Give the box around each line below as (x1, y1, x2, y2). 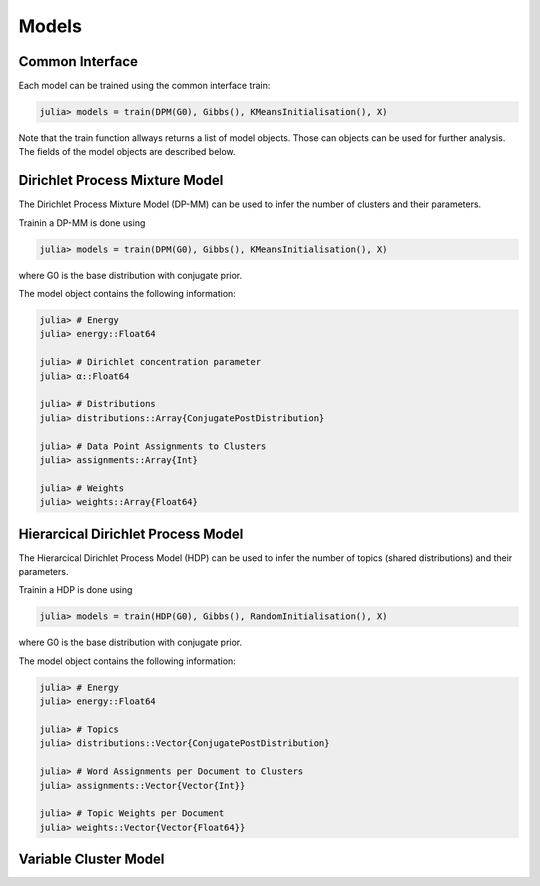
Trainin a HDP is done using (18, 584, 133, 596)
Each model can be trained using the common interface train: (18, 80, 271, 92)
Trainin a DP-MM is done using (18, 216, 146, 229)
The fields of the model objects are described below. (18, 146, 236, 158)
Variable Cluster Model (18, 851, 165, 868)
